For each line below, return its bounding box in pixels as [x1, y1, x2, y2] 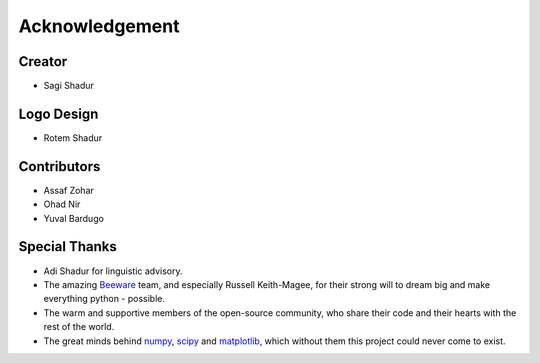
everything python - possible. [43, 293, 165, 305]
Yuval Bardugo [43, 212, 105, 224]
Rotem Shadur [43, 131, 103, 144]
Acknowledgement [18, 15, 180, 37]
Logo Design [18, 105, 99, 122]
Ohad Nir [43, 198, 81, 210]
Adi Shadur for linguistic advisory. [43, 265, 184, 277]
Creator [18, 53, 68, 70]
